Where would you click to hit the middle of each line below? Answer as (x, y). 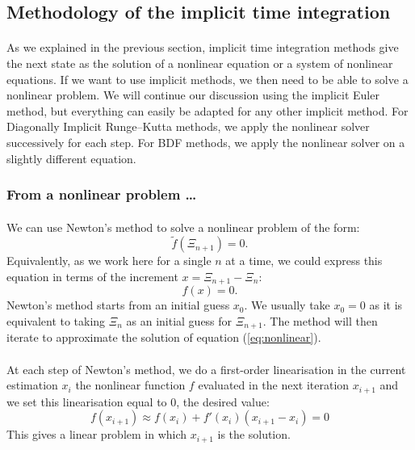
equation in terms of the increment (92, 276)
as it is (386, 305)
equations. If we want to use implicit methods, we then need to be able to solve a (207, 79)
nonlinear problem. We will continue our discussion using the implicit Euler (193, 95)
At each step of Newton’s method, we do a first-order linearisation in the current (206, 369)
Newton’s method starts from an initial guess (118, 305)
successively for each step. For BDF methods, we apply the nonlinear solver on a (206, 142)
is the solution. (254, 434)
